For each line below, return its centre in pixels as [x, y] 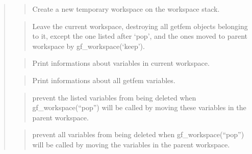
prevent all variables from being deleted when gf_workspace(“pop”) [138, 134]
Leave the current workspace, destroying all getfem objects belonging [140, 26]
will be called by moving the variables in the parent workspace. [131, 144]
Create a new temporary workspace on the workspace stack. [126, 9]
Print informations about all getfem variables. [104, 80]
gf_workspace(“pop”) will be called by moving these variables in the [139, 107]
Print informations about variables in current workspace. [121, 63]
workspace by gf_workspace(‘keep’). [89, 46]
